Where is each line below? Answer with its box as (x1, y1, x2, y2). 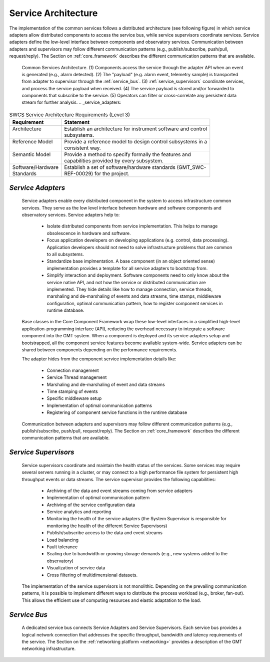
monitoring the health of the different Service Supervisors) (46, 523, 167, 529)
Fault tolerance (46, 544, 78, 550)
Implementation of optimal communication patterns (46, 402, 152, 408)
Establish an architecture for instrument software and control (64, 125, 207, 132)
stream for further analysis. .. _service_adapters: (21, 99, 121, 105)
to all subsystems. (46, 251, 84, 257)
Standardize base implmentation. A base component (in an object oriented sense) (46, 258, 215, 264)
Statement (64, 119, 90, 126)
